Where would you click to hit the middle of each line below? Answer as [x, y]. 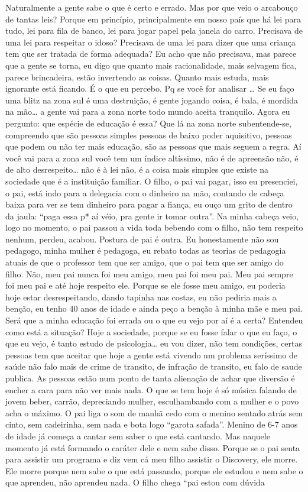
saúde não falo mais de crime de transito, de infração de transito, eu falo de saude [154, 366]
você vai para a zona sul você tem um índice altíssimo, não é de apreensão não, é [152, 158]
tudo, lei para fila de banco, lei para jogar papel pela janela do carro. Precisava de [154, 30]
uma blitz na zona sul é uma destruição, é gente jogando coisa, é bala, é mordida [152, 100]
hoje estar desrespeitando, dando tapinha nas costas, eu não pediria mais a [141, 297]
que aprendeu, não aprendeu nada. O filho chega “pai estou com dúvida [135, 482]
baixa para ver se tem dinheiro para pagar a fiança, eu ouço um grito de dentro [149, 204]
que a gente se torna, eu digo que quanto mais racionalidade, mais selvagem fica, [151, 65]
